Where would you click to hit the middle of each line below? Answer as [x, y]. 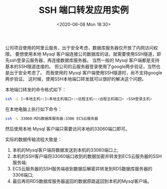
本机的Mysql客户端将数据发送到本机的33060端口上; [65, 150]
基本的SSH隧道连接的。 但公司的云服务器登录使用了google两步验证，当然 [81, 66]
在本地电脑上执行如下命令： [34, 109]
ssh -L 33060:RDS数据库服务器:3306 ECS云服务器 [52, 118]
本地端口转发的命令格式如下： [36, 89]
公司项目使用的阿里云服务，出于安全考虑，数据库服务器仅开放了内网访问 [79, 47]
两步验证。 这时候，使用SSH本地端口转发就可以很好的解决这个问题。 [76, 79]
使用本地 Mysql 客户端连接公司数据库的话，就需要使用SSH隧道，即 [92, 54]
